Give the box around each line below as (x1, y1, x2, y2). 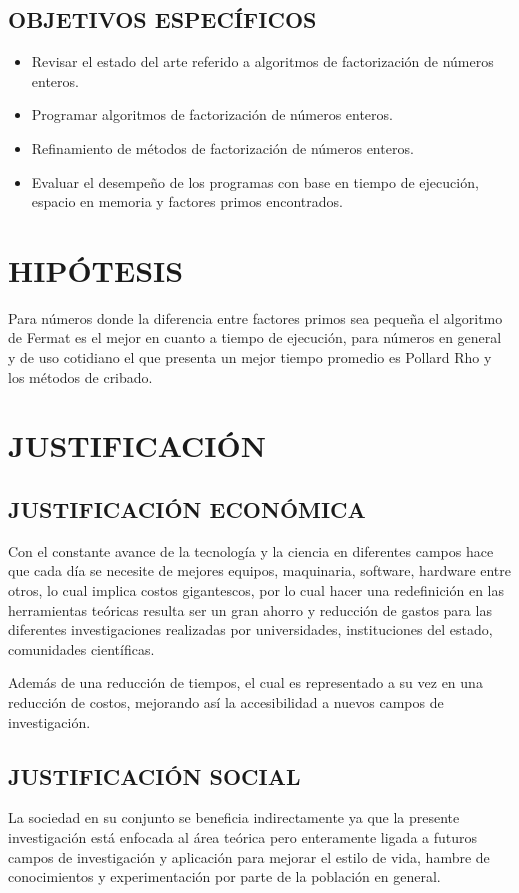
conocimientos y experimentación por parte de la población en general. (8, 866, 441, 887)
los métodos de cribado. (8, 366, 153, 387)
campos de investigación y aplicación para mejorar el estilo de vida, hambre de (8, 846, 490, 867)
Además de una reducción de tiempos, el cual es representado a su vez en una (8, 672, 483, 693)
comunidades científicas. (8, 638, 155, 659)
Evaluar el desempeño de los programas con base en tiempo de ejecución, (31, 171, 479, 192)
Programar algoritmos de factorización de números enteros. (31, 104, 393, 125)
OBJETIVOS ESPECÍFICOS (8, 4, 317, 35)
